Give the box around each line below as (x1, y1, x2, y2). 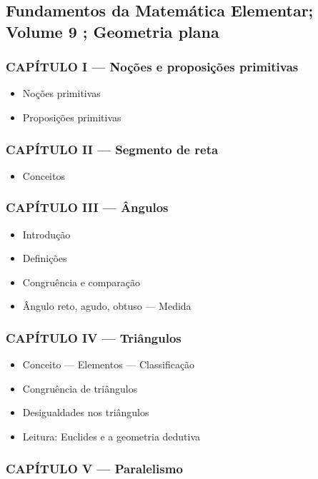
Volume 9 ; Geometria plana (6, 20, 219, 42)
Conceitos (22, 168, 65, 183)
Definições (22, 251, 67, 266)
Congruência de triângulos (22, 380, 138, 395)
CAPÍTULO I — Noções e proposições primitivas (6, 58, 299, 76)
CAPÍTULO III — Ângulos (6, 198, 169, 216)
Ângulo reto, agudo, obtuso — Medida (22, 298, 192, 313)
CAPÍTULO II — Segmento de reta (6, 140, 219, 158)
